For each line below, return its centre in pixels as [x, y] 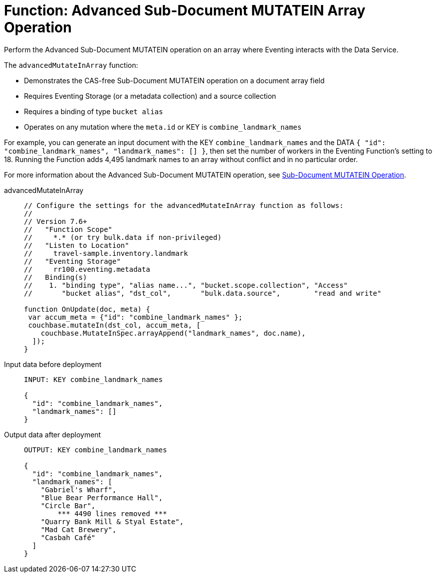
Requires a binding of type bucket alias [94, 111]
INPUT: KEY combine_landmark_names [94, 379]
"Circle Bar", [68, 505]
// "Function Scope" [68, 229]
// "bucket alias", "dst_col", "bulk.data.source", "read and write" [203, 293]
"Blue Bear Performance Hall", [102, 497]
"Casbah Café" [68, 537]
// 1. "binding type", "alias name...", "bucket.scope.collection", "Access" [186, 285]
